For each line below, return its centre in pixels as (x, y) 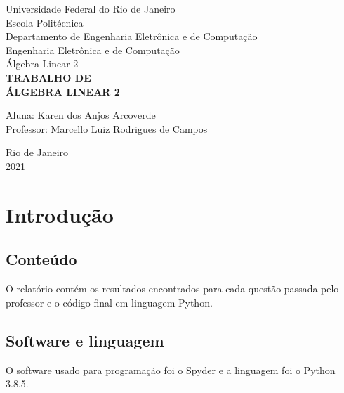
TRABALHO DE (48, 77)
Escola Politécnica (45, 22)
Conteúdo (41, 259)
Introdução (60, 214)
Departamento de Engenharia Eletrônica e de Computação (132, 36)
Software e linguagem (85, 340)
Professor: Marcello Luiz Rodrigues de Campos (107, 128)
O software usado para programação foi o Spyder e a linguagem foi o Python (171, 369)
